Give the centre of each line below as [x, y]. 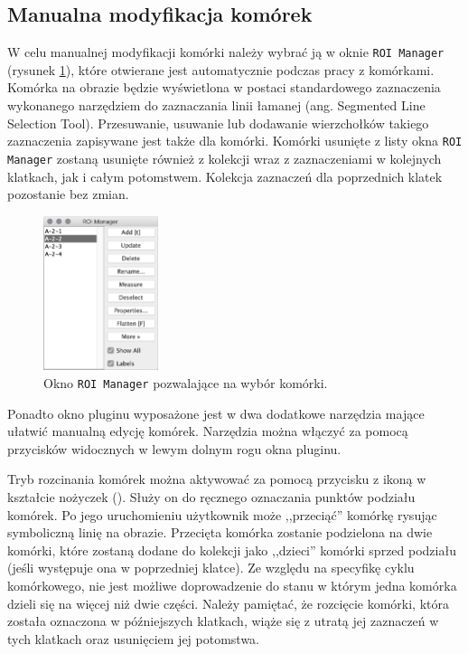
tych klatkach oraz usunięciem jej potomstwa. [134, 638]
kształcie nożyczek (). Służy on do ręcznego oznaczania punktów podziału [211, 496]
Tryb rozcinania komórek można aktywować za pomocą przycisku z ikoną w [217, 479]
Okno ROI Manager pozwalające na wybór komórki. [186, 382]
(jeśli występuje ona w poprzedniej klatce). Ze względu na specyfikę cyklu [211, 568]
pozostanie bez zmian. [68, 194]
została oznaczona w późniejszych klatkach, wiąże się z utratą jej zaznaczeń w [223, 621]
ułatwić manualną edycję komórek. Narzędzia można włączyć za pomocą [208, 431]
